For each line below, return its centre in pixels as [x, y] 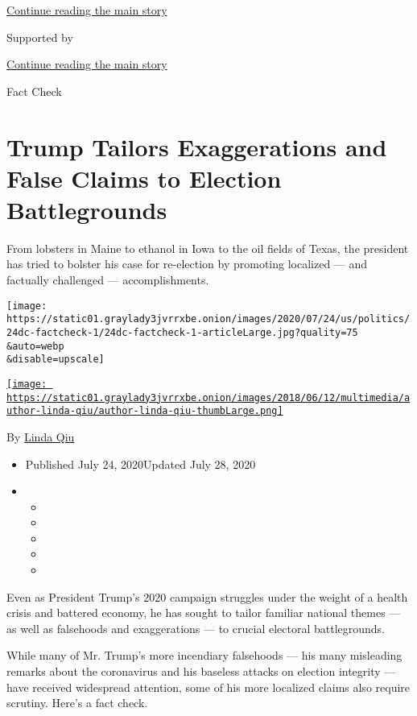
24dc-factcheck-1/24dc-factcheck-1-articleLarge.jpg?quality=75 [182, 332]
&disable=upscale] [56, 360]
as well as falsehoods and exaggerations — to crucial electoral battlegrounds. [196, 628]
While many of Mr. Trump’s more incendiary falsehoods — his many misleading [204, 655]
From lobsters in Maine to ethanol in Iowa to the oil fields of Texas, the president [208, 248]
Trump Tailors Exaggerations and [197, 146]
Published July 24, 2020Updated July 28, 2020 [140, 464]
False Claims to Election [144, 178]
